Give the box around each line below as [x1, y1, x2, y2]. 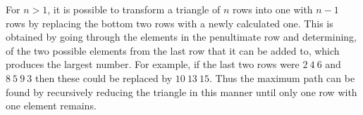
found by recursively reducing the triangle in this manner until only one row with [6, 84, 357, 99]
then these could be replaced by [35, 70, 173, 85]
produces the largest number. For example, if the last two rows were [6, 57, 300, 72]
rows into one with [232, 2, 313, 16]
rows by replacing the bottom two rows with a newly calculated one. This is [6, 15, 333, 30]
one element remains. [6, 98, 97, 113]
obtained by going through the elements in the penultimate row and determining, [6, 29, 357, 44]
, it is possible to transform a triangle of [47, 2, 221, 16]
